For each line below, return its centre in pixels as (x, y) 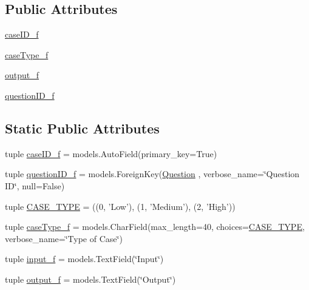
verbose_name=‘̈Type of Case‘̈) (64, 238)
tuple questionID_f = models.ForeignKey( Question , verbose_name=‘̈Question (152, 174)
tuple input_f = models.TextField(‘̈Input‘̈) (84, 259)
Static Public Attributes (82, 128)
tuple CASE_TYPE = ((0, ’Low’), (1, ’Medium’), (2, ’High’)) (120, 206)
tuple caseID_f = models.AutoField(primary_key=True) (111, 153)
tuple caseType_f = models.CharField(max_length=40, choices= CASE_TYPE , (155, 227)
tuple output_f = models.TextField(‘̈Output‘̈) (90, 279)
